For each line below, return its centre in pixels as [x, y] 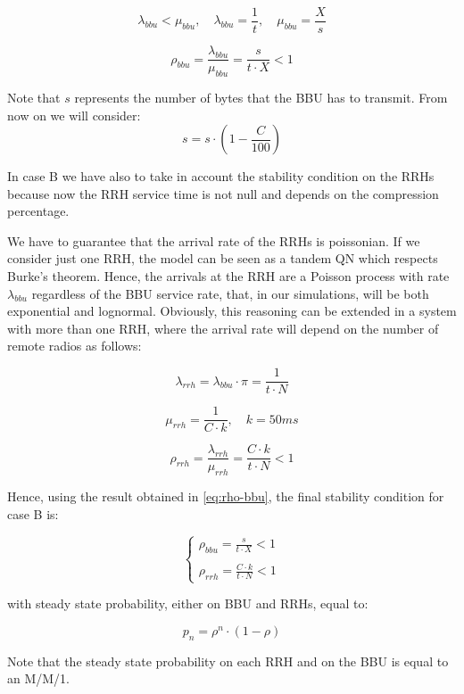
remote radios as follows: [75, 346]
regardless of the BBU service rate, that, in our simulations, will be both [230, 293]
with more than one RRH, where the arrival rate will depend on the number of [223, 328]
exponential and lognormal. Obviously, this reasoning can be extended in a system [232, 311]
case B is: [33, 513]
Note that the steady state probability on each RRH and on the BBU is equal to [228, 661]
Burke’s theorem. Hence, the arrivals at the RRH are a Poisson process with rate [228, 276]
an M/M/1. [39, 678]
